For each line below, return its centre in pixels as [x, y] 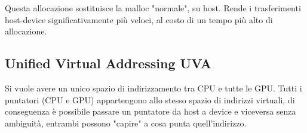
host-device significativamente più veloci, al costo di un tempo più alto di [139, 19]
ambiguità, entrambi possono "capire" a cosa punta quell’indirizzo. [126, 123]
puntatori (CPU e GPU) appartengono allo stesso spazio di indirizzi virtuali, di [150, 99]
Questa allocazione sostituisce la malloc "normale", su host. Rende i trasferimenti [153, 8]
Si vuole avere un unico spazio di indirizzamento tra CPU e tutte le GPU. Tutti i [153, 88]
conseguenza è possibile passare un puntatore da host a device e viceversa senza [151, 111]
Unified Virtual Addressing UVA [108, 63]
